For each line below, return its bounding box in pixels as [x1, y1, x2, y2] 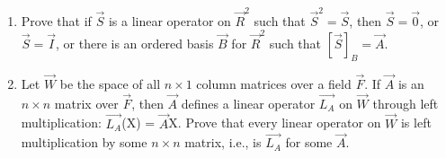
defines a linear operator [181, 93, 316, 112]
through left [372, 93, 439, 112]
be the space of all [59, 75, 161, 93]
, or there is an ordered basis [56, 34, 214, 53]
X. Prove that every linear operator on [168, 113, 381, 132]
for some [285, 133, 333, 152]
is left [400, 113, 432, 132]
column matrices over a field [196, 75, 352, 93]
